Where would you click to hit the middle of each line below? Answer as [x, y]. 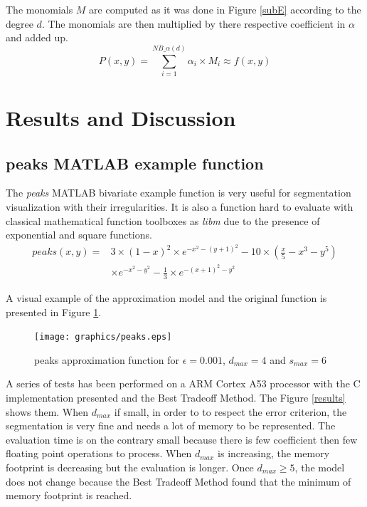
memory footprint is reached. [69, 495]
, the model [320, 467]
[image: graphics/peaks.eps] [103, 337]
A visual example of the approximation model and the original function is [166, 297]
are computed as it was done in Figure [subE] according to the [225, 9]
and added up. [37, 37]
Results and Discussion [121, 118]
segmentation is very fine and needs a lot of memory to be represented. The [171, 425]
